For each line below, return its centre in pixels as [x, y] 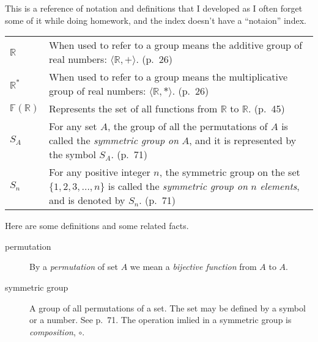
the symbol [72, 155]
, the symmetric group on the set [230, 172]
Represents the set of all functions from [133, 109]
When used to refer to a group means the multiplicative [168, 77]
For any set [73, 126]
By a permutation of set [74, 267]
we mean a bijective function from [193, 267]
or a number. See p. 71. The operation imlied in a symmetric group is [161, 320]
